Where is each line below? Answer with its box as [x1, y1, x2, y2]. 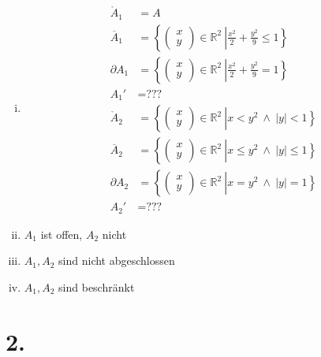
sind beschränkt [58, 279, 135, 296]
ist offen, [40, 225, 83, 242]
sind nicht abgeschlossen [58, 252, 175, 269]
